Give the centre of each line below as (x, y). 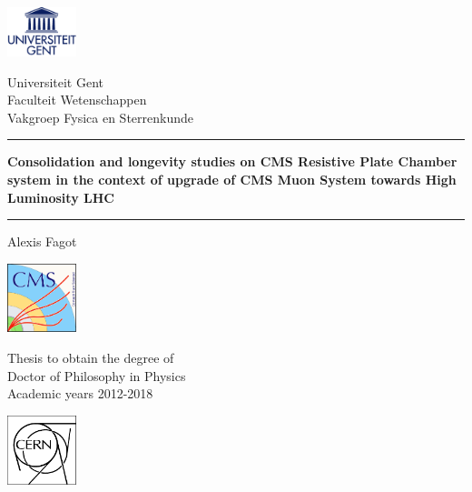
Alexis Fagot (42, 241)
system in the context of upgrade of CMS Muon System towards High (232, 179)
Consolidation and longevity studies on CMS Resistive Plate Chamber (232, 161)
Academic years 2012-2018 (80, 393)
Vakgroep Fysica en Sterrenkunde (100, 117)
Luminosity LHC (61, 197)
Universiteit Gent (55, 81)
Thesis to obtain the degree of (91, 357)
